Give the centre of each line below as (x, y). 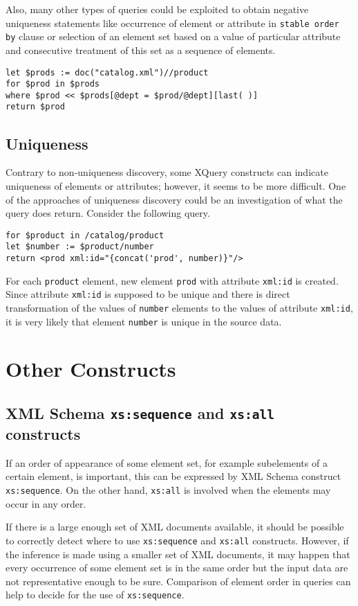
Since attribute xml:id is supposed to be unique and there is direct (148, 294)
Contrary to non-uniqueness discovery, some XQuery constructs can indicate (167, 172)
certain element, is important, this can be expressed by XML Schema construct (173, 476)
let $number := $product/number (80, 247)
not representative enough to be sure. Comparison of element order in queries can (178, 581)
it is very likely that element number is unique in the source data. (144, 321)
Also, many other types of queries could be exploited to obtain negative (157, 9)
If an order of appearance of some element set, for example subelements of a (167, 462)
